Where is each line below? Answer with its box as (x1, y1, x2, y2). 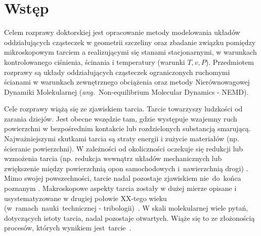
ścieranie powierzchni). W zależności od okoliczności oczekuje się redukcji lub (4, 143, 243, 153)
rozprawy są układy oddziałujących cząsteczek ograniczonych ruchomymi (4, 66, 230, 77)
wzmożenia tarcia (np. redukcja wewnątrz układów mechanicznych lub (4, 153, 222, 164)
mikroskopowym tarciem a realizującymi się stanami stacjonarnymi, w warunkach (4, 47, 257, 57)
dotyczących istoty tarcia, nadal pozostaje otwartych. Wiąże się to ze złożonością (4, 212, 255, 223)
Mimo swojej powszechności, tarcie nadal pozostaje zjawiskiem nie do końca (4, 173, 241, 183)
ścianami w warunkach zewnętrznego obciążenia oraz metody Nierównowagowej (4, 76, 250, 87)
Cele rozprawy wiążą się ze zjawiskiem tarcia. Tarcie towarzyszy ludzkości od (4, 103, 243, 114)
